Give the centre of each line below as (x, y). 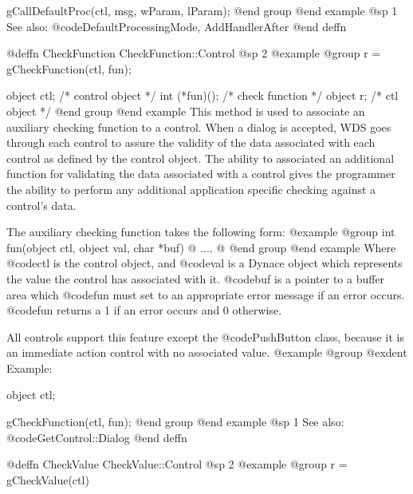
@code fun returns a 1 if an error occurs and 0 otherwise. (144, 310)
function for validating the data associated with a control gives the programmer (201, 174)
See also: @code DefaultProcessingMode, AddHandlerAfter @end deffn (177, 26)
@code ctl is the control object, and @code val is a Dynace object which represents (205, 263)
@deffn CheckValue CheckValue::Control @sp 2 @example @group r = (177, 464)
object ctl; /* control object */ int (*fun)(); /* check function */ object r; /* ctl (203, 95)
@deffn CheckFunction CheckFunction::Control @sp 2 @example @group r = (194, 53)
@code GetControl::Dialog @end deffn (97, 437)
